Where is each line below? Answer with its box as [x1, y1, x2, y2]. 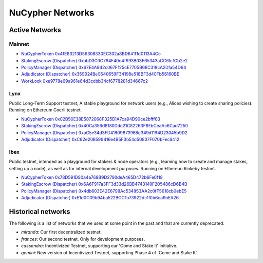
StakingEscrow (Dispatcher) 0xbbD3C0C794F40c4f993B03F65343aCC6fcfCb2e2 [21, 57, 188, 63]
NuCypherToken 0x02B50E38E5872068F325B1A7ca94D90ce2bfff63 [21, 116, 161, 122]
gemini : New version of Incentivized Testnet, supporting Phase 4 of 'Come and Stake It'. [21, 249, 198, 255]
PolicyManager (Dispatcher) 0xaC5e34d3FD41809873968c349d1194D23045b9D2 [21, 129, 188, 136]
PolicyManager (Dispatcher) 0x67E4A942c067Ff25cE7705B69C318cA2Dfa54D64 [21, 65, 187, 70]
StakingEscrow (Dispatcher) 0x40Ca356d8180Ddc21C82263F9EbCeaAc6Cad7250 [21, 123, 188, 129]
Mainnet [9, 40, 29, 47]
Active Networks [9, 26, 61, 34]
